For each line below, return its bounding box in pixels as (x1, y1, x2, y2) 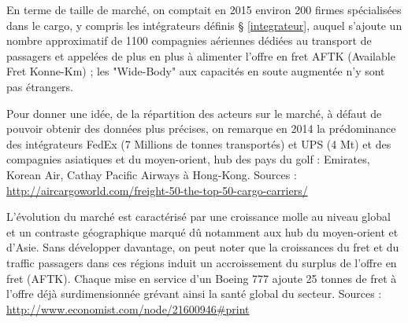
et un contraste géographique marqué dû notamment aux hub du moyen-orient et (6, 223, 399, 240)
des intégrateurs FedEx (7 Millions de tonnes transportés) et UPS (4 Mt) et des (6, 135, 391, 152)
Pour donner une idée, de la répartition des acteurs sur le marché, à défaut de (6, 105, 382, 121)
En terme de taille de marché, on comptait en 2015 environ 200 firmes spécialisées (6, 2, 402, 17)
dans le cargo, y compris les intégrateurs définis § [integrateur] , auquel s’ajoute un (6, 17, 402, 33)
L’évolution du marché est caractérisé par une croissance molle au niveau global (6, 208, 391, 225)
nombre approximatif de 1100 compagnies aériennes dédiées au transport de (6, 32, 372, 49)
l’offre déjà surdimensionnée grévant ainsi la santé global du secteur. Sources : (6, 285, 382, 302)
